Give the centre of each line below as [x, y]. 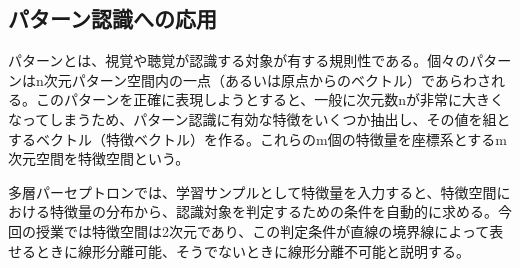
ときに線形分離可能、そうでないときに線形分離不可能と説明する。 [252, 250]
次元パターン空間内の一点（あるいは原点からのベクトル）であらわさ [267, 79]
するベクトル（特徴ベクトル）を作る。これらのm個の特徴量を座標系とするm [257, 138]
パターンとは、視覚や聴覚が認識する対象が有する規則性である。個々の [239, 60]
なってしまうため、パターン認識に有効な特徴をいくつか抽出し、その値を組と [259, 118]
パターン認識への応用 [112, 18]
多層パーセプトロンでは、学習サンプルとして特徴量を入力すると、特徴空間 [252, 191]
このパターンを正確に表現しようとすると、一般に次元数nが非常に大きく [270, 99]
